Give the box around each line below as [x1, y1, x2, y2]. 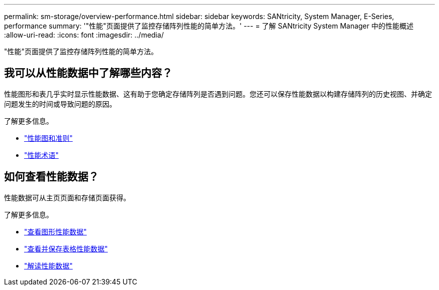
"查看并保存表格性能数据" [24, 244, 108, 253]
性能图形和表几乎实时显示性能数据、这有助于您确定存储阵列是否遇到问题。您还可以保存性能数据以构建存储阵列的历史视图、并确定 [4, 89, 432, 98]
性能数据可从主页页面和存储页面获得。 [4, 193, 130, 202]
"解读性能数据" [24, 261, 73, 270]
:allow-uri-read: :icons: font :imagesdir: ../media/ [4, 31, 164, 39]
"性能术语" [24, 150, 59, 159]
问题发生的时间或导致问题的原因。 [4, 99, 116, 108]
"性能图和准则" [24, 133, 73, 142]
